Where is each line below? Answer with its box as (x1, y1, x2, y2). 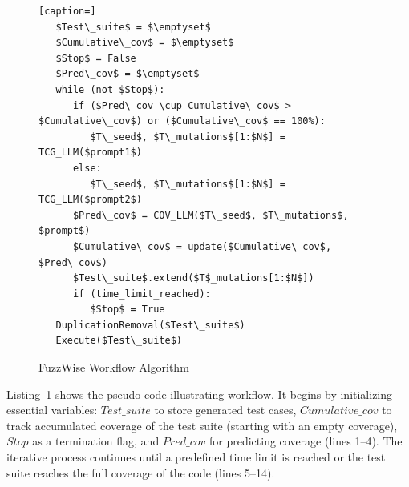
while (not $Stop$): (55, 83, 165, 95)
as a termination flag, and (32, 433, 160, 449)
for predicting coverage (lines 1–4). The (209, 433, 403, 449)
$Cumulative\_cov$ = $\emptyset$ (55, 37, 234, 49)
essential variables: (6, 401, 98, 418)
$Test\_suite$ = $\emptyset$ (55, 21, 211, 33)
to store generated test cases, (154, 401, 297, 418)
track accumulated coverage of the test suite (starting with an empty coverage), (6, 417, 398, 433)
